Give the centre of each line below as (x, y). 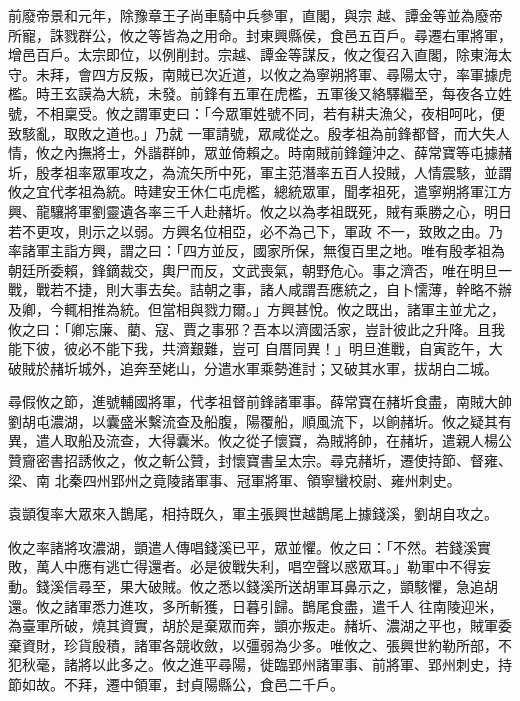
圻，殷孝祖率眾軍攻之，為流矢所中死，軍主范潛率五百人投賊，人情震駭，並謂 (260, 171)
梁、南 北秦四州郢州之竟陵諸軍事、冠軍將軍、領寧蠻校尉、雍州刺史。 (234, 479)
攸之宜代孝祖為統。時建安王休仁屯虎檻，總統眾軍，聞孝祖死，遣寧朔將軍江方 (260, 191)
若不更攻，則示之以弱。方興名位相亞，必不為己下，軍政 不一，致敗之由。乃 (255, 230)
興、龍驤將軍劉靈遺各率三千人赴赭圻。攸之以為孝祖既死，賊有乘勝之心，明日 (260, 210)
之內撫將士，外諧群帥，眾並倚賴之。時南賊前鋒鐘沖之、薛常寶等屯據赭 (280, 152)
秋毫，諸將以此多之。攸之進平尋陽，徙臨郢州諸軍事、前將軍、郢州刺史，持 (266, 664)
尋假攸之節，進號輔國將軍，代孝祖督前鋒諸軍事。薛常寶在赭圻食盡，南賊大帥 (260, 401)
